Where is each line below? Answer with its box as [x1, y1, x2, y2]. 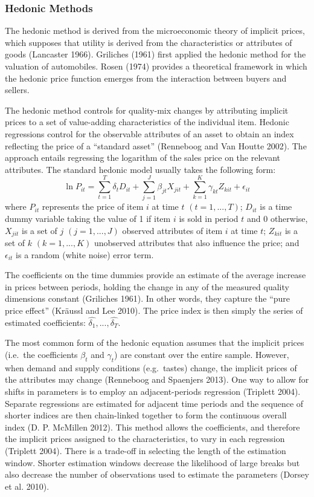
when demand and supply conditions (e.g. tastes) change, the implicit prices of [5, 361, 297, 374]
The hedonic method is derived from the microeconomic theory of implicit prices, [5, 24, 305, 37]
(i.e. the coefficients [5, 348, 78, 361]
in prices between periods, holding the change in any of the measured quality [5, 280, 289, 293]
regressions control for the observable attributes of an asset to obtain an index [5, 127, 294, 140]
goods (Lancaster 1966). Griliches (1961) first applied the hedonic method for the [5, 48, 306, 60]
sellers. [5, 83, 30, 96]
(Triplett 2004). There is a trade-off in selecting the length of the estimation [5, 444, 286, 457]
